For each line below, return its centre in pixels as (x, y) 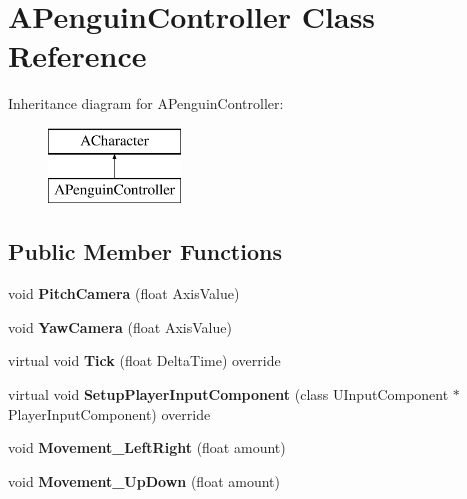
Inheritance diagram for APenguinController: (146, 103)
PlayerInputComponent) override (109, 413)
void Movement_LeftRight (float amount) (147, 447)
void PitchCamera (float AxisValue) (124, 293)
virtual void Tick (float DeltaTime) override (144, 360)
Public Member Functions (145, 251)
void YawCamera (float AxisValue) (120, 326)
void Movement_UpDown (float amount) (144, 480)
